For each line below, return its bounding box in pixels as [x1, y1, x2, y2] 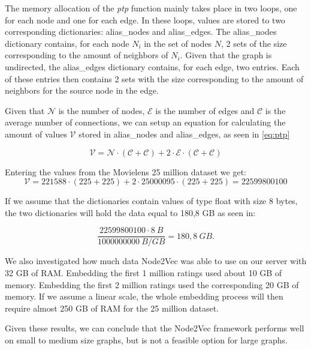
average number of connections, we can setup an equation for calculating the [5, 116, 286, 128]
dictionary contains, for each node [5, 37, 129, 49]
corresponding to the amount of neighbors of [5, 49, 168, 61]
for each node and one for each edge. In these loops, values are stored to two [5, 13, 285, 26]
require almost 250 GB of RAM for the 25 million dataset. [5, 301, 219, 314]
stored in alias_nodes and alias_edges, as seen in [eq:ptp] [78, 127, 290, 140]
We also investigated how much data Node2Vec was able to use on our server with [5, 255, 307, 267]
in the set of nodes [144, 37, 212, 49]
